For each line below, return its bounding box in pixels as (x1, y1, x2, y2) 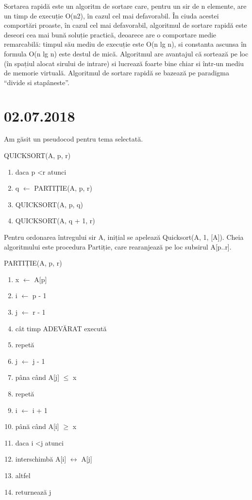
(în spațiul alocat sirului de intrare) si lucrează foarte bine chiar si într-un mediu (4, 58, 244, 68)
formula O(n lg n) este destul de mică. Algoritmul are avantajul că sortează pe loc (4, 48, 249, 58)
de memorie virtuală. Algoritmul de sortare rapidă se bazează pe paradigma (4, 68, 229, 78)
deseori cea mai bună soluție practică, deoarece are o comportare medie (4, 29, 217, 39)
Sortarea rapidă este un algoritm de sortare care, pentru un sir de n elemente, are (4, 1, 247, 11)
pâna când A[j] (15, 372, 60, 382)
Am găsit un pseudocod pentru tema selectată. (4, 134, 143, 144)
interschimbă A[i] (15, 454, 67, 464)
